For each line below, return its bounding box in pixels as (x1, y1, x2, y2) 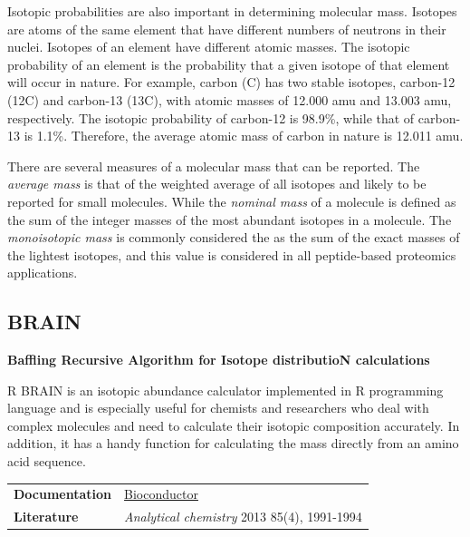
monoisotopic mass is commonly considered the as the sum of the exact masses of (7, 228, 460, 247)
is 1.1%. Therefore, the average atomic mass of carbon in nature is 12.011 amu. (24, 126, 464, 145)
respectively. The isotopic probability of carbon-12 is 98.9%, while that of (7, 108, 415, 127)
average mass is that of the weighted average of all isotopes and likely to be (7, 174, 427, 193)
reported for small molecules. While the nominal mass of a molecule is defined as (7, 191, 456, 210)
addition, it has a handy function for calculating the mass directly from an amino (7, 434, 459, 453)
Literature (14, 507, 79, 526)
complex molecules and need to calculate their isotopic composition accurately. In (7, 415, 460, 434)
